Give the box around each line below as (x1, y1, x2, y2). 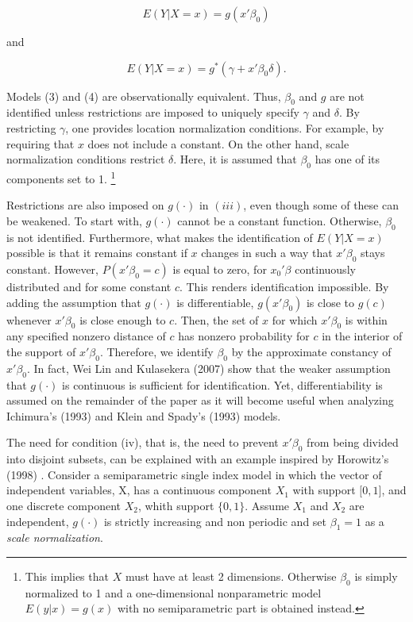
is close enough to (79, 311, 166, 328)
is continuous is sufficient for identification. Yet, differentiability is (62, 376, 383, 393)
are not (330, 87, 365, 104)
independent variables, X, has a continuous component (6, 482, 272, 498)
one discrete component (6, 497, 121, 513)
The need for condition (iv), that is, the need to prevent (6, 434, 279, 451)
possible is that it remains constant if (6, 244, 187, 261)
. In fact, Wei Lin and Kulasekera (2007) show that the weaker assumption (27, 359, 391, 376)
